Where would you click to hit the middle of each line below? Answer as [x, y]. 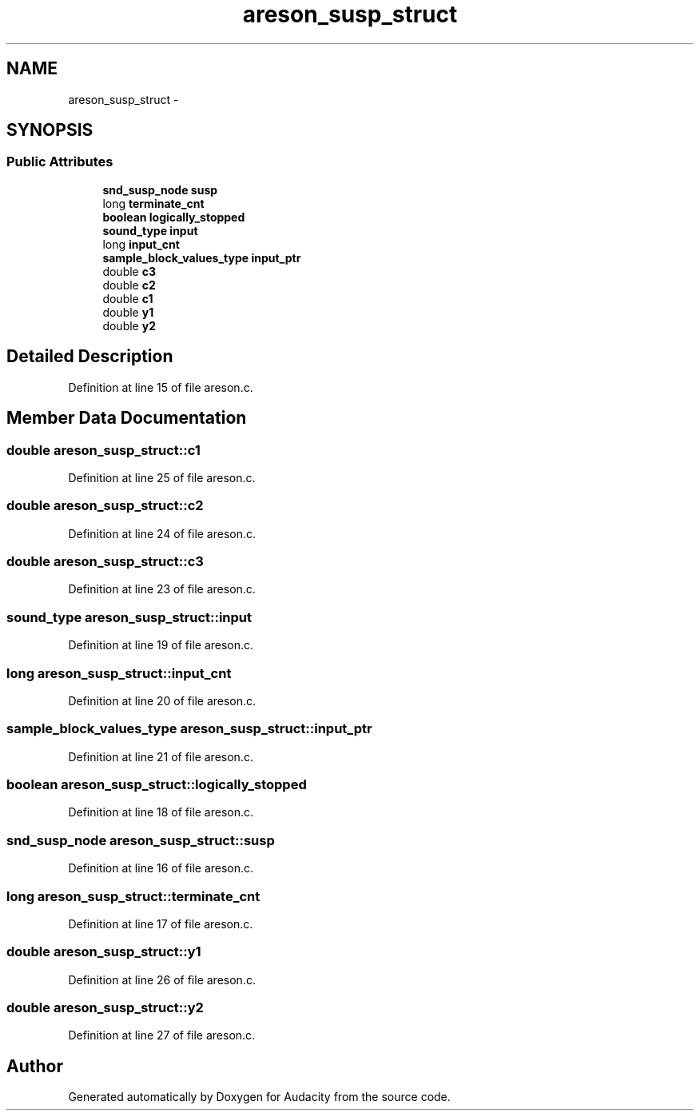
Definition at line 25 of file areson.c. [162, 477]
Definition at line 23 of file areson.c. [162, 589]
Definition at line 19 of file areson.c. [161, 645]
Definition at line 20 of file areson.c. [162, 700]
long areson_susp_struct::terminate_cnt [133, 896]
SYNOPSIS [50, 130]
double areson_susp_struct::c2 [105, 506]
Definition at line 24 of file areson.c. [162, 533]
